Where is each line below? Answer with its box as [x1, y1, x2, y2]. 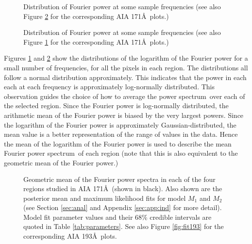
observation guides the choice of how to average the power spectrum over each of [4, 91, 245, 101]
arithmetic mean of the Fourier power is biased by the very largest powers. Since [4, 110, 244, 120]
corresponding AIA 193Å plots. [23, 231, 117, 241]
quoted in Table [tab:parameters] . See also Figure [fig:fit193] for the [23, 221, 224, 231]
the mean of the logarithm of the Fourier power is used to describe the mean [4, 138, 232, 148]
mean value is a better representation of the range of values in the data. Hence [4, 129, 238, 139]
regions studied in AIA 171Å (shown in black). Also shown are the [23, 183, 222, 194]
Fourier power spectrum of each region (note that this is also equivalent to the [4, 148, 238, 158]
